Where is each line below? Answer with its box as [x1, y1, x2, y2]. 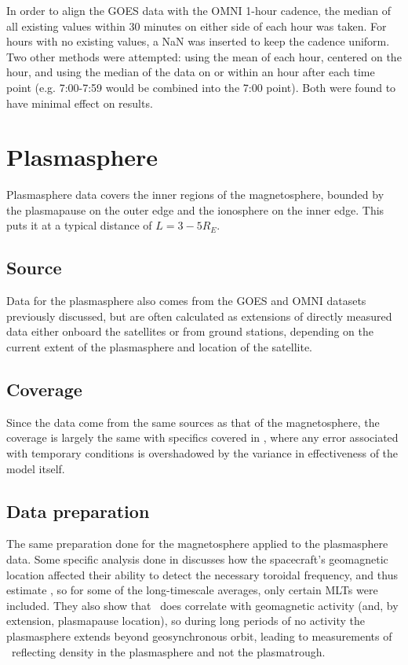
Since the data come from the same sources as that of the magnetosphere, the [6, 413, 380, 430]
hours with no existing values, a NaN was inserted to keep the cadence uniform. [6, 33, 390, 50]
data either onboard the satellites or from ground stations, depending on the [6, 323, 373, 340]
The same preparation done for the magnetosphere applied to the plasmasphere [6, 535, 388, 552]
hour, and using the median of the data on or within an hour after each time [6, 64, 375, 80]
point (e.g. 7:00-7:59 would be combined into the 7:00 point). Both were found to [6, 79, 396, 95]
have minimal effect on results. [6, 94, 153, 111]
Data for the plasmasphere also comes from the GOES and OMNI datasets [6, 292, 366, 309]
